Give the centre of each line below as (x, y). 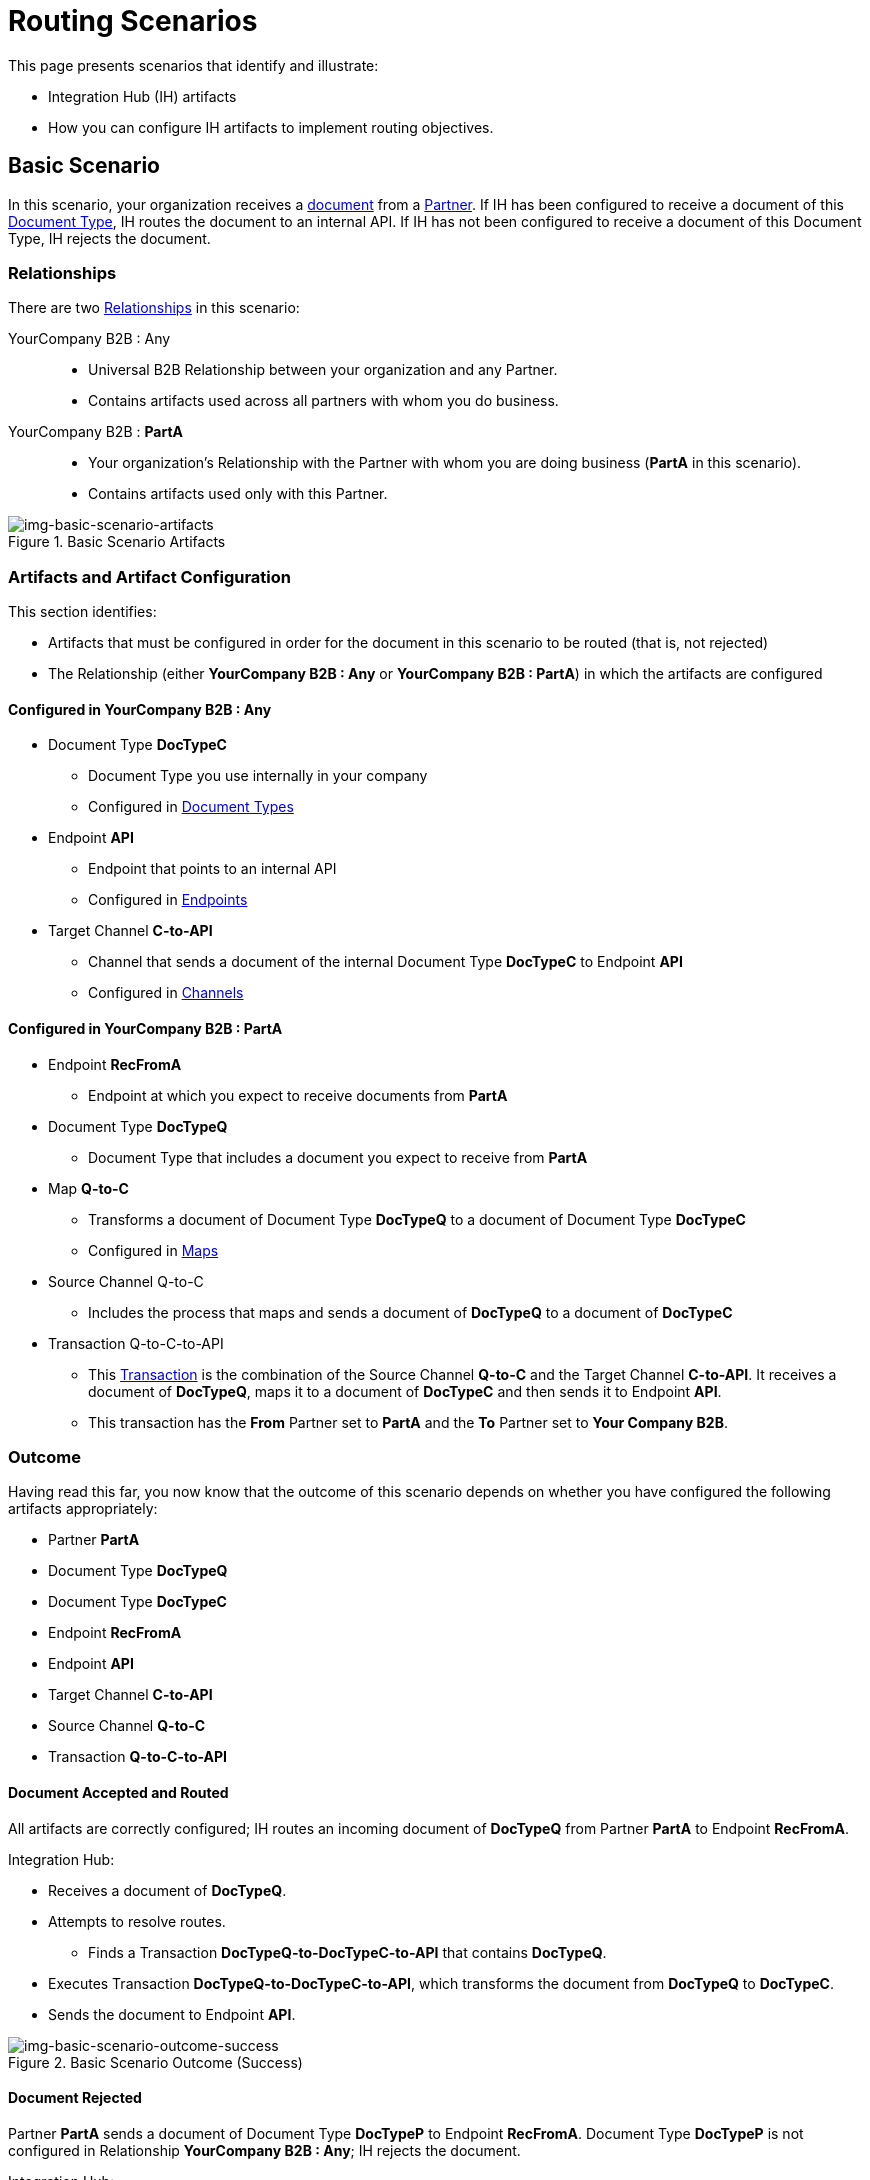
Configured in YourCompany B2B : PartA (145, 1028)
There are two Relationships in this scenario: (154, 308)
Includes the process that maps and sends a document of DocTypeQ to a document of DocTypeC (410, 1312)
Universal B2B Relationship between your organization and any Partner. (323, 370)
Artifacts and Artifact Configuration (150, 576)
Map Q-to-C (88, 1188)
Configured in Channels (166, 993)
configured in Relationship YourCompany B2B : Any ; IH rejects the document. (264, 2150)
